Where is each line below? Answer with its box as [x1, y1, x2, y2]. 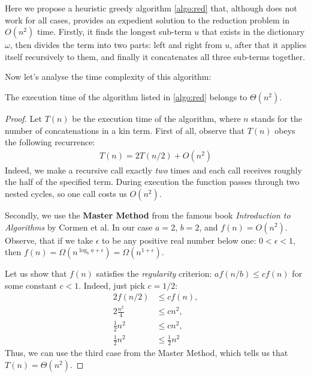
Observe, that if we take [5, 234, 93, 246]
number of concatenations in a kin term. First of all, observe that [5, 124, 244, 136]
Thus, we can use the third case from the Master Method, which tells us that [5, 346, 288, 359]
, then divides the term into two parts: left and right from [10, 38, 222, 51]
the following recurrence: [5, 136, 95, 148]
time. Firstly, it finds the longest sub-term [37, 25, 192, 38]
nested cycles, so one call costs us [5, 187, 127, 199]
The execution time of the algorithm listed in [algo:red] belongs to [5, 90, 247, 103]
